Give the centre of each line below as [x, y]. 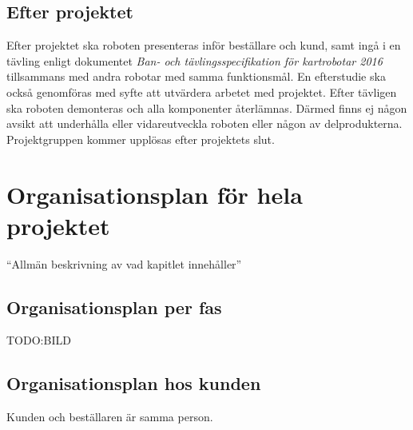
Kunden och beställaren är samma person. [110, 417]
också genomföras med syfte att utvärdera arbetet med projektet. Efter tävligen [202, 92]
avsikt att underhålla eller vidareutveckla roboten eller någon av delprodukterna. [205, 123]
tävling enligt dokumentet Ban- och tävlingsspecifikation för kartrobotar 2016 [195, 60]
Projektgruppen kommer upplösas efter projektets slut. [141, 139]
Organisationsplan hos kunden [134, 383]
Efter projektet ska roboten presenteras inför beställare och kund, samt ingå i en [204, 45]
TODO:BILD [39, 340]
